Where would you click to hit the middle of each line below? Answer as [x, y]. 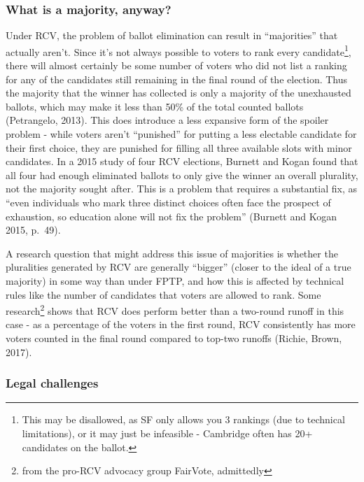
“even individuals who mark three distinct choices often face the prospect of [168, 202]
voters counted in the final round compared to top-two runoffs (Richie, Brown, [174, 338]
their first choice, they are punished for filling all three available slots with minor [179, 147]
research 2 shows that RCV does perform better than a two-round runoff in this [175, 310]
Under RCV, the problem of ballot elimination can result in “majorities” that [172, 35]
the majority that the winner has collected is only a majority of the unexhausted [178, 93]
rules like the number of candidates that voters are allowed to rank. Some [163, 294]
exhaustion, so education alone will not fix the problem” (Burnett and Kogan [171, 216]
